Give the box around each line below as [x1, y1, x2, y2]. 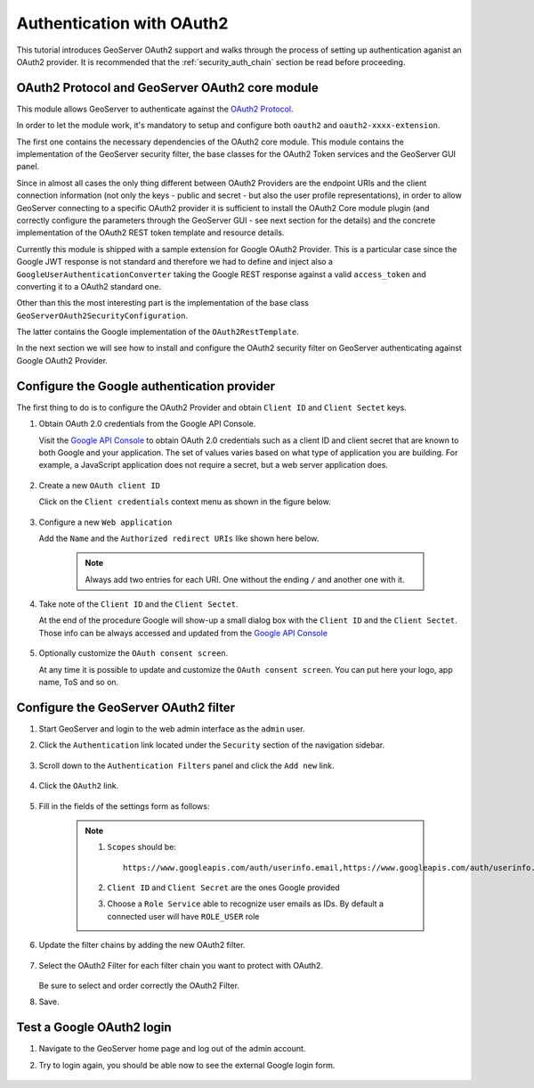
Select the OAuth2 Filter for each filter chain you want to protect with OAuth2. [38, 960, 324, 970]
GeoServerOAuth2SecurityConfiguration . [16, 310, 189, 321]
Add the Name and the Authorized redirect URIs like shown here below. [38, 533, 320, 544]
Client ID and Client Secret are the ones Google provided [107, 882, 340, 893]
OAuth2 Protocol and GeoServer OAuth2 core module [16, 80, 320, 95]
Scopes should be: [107, 842, 177, 853]
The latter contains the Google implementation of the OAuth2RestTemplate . [16, 326, 300, 338]
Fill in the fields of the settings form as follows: [38, 800, 210, 811]
